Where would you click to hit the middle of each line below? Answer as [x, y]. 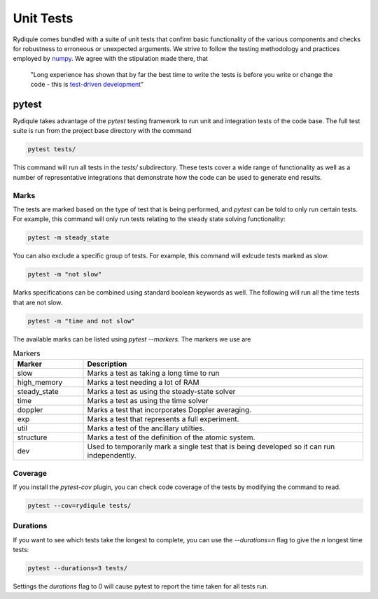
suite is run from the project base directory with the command [102, 131]
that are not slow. [38, 302]
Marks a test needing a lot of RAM [143, 383]
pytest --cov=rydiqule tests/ [79, 506]
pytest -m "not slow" [65, 274]
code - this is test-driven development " [87, 85]
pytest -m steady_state [69, 238]
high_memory [40, 383]
